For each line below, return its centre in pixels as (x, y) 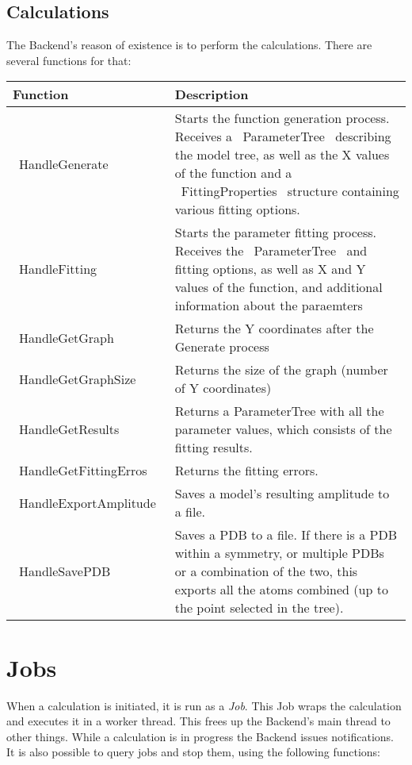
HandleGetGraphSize (78, 379)
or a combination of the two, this (266, 571)
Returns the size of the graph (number (281, 370)
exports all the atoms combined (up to (281, 590)
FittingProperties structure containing (290, 191)
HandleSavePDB (65, 571)
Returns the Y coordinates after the (274, 329)
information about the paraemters (269, 306)
